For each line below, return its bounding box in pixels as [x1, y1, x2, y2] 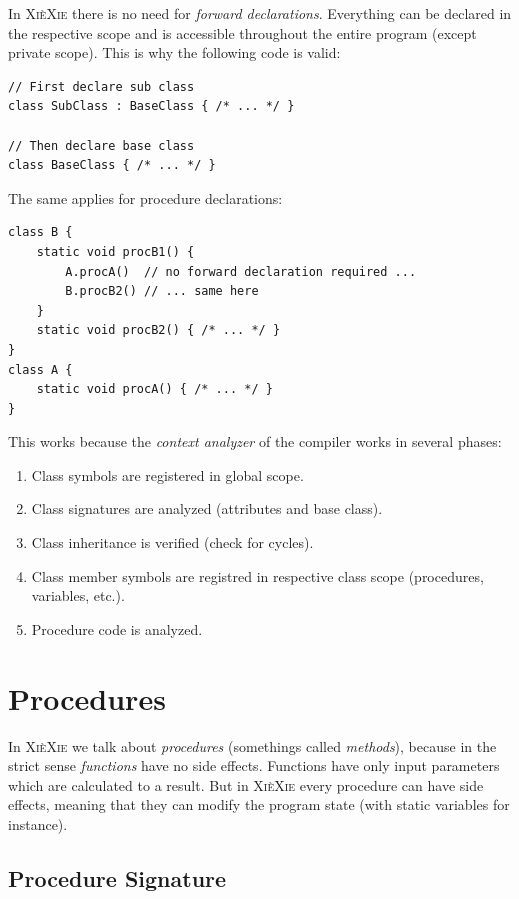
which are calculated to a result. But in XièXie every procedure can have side [8, 774, 484, 795]
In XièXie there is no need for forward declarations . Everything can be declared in [8, 3, 512, 23]
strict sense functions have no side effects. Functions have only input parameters [8, 755, 500, 776]
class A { [8, 362, 73, 377]
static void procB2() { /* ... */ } [36, 323, 281, 338]
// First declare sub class [8, 79, 195, 94]
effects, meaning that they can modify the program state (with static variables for [8, 794, 510, 815]
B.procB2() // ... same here [65, 284, 259, 299]
